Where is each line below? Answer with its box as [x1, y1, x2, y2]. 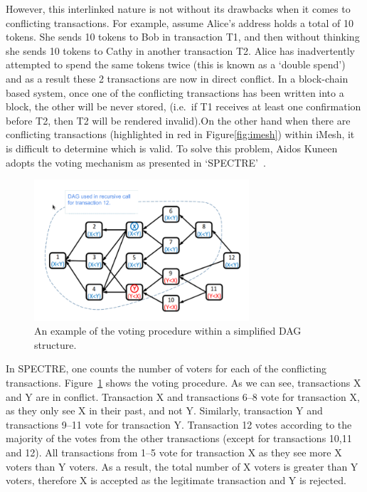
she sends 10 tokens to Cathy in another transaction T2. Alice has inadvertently [6, 43, 355, 58]
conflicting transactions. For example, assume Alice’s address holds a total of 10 [6, 15, 353, 30]
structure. [34, 337, 77, 352]
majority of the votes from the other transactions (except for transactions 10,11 [6, 431, 352, 446]
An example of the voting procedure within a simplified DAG [34, 323, 302, 338]
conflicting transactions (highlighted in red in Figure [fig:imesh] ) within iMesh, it [6, 127, 355, 142]
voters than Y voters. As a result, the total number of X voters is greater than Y [6, 459, 358, 473]
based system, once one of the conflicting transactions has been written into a [6, 85, 344, 100]
